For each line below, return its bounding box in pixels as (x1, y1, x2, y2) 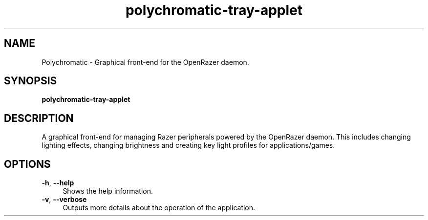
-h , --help (42, 179, 74, 187)
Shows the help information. (63, 187, 153, 196)
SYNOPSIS (4, 75, 57, 87)
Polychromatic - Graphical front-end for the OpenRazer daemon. (42, 58, 249, 66)
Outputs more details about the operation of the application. (63, 203, 256, 212)
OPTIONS (4, 158, 51, 170)
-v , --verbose (42, 195, 87, 204)
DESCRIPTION (4, 112, 74, 124)
